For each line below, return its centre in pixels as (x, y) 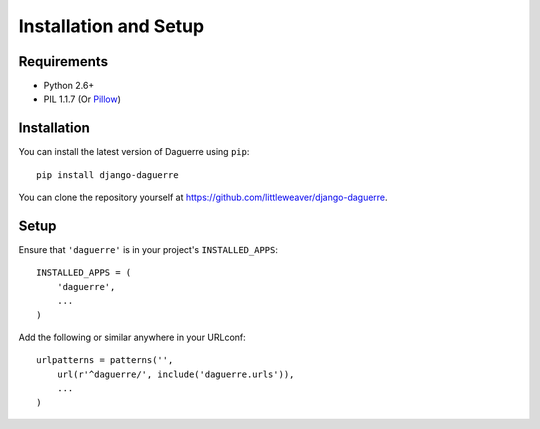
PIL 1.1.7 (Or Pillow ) (82, 99)
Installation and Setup (111, 26)
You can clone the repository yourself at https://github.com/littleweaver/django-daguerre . (203, 197)
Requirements (63, 61)
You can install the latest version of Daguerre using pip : (134, 152)
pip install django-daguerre (107, 174)
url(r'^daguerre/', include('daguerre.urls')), (175, 374)
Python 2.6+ (69, 86)
